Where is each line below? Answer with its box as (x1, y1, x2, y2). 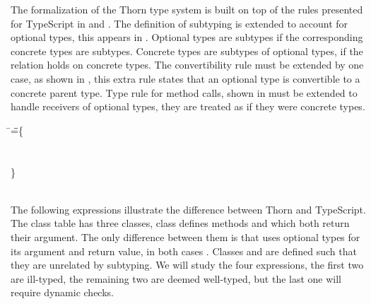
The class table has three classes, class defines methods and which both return (11, 216, 350, 230)
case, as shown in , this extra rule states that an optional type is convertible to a (11, 71, 360, 86)
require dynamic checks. (11, 285, 114, 300)
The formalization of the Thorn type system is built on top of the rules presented (11, 2, 363, 16)
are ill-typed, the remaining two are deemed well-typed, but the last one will (11, 271, 342, 286)
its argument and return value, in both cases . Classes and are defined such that (11, 243, 357, 258)
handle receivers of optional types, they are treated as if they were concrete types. (11, 99, 365, 114)
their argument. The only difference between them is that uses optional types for (11, 229, 360, 244)
